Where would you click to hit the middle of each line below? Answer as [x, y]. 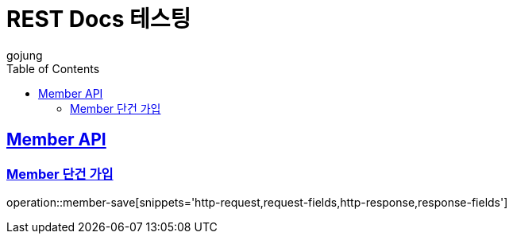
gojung [25, 55]
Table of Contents [53, 68]
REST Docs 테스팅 [99, 19]
